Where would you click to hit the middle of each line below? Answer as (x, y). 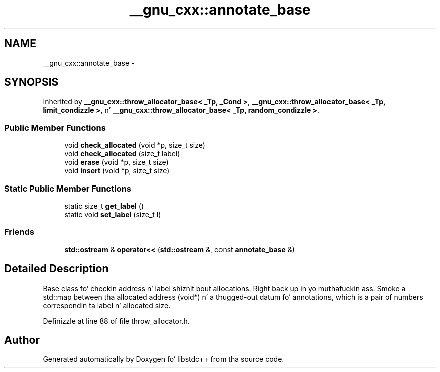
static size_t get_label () (104, 206)
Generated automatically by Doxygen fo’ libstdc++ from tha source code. (163, 359)
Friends (19, 232)
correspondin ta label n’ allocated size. (107, 305)
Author (22, 340)
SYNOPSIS (31, 82)
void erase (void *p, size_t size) (117, 162)
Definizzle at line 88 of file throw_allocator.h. (116, 321)
